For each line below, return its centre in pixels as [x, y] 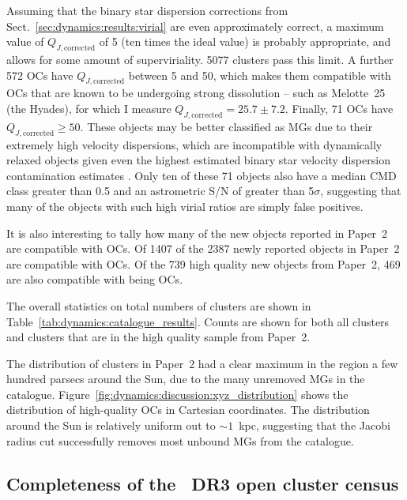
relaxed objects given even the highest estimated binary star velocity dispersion [198, 160]
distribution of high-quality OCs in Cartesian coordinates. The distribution [188, 410]
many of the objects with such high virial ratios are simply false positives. [185, 206]
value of [25, 41]
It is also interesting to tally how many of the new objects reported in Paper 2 [197, 233]
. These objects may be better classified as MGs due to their [226, 126]
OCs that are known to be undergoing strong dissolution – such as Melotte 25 [196, 93]
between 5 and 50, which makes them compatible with [260, 75]
